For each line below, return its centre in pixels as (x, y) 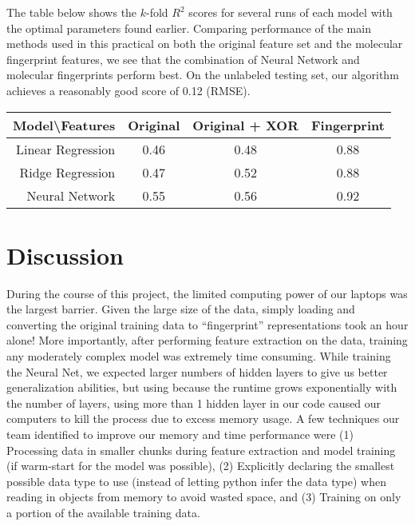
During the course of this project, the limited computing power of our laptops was (207, 293)
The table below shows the (72, 12)
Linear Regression (65, 149)
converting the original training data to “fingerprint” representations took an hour (207, 324)
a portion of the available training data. (103, 512)
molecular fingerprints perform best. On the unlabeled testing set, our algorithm (203, 75)
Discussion (65, 255)
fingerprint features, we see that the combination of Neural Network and (183, 59)
